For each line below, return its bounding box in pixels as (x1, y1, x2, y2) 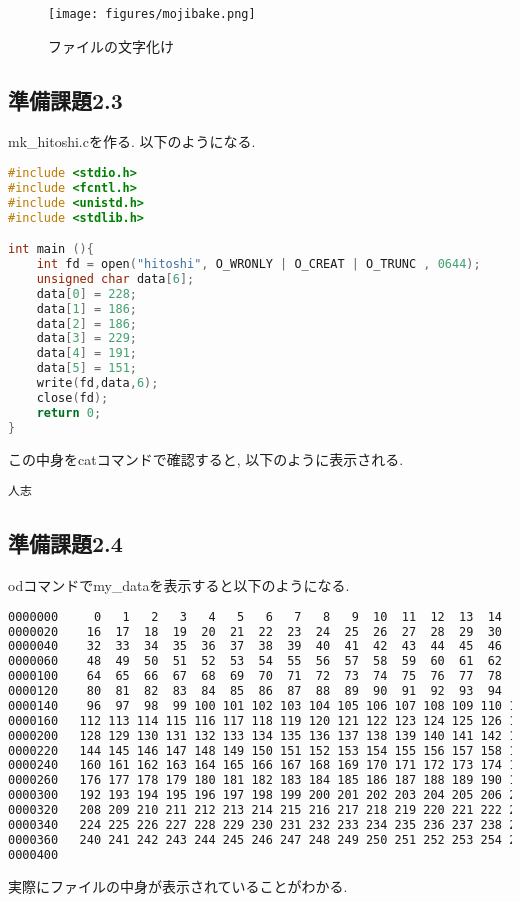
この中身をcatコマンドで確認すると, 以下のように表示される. (8, 448, 404, 469)
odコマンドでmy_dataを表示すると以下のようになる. (8, 575, 350, 596)
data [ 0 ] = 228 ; (36, 286, 137, 301)
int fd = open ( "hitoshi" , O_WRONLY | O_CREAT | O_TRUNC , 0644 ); (36, 257, 481, 272)
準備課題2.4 (8, 528, 123, 559)
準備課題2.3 (8, 84, 123, 115)
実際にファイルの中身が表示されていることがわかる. (8, 875, 348, 896)
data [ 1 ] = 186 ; (36, 301, 137, 316)
